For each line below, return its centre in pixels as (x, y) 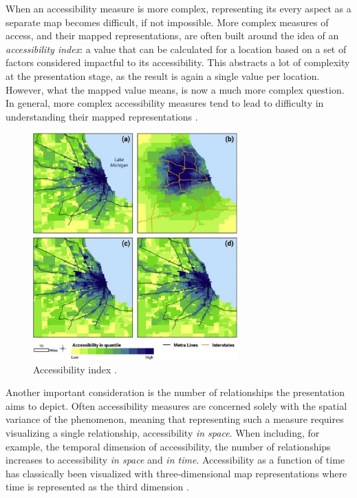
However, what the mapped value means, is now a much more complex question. (175, 89)
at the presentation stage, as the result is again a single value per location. (163, 75)
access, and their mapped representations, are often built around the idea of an (172, 35)
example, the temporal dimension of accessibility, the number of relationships (168, 446)
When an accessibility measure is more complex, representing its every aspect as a (178, 8)
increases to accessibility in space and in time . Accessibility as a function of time (175, 460)
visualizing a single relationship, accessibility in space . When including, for (163, 433)
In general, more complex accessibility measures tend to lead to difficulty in (165, 103)
